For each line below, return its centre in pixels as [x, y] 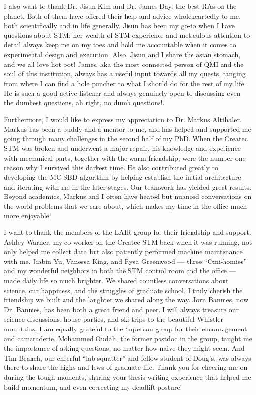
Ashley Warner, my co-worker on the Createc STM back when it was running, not [128, 242]
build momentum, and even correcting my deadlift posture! [93, 386]
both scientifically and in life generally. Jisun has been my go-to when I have [120, 25]
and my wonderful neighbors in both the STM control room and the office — [120, 271]
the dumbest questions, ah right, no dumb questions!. [84, 102]
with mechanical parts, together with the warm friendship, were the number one [125, 157]
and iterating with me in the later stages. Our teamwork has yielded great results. [128, 186]
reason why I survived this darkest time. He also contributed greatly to [111, 167]
